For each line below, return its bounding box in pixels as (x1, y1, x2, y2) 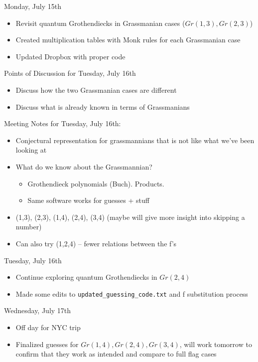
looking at (15, 145, 47, 155)
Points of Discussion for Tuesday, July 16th (4, 68, 136, 78)
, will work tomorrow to (179, 339, 252, 349)
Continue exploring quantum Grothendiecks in (15, 272, 157, 282)
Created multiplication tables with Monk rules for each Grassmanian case (15, 34, 241, 45)
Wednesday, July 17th (4, 305, 71, 316)
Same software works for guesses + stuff (27, 195, 149, 205)
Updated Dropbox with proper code (15, 51, 126, 61)
